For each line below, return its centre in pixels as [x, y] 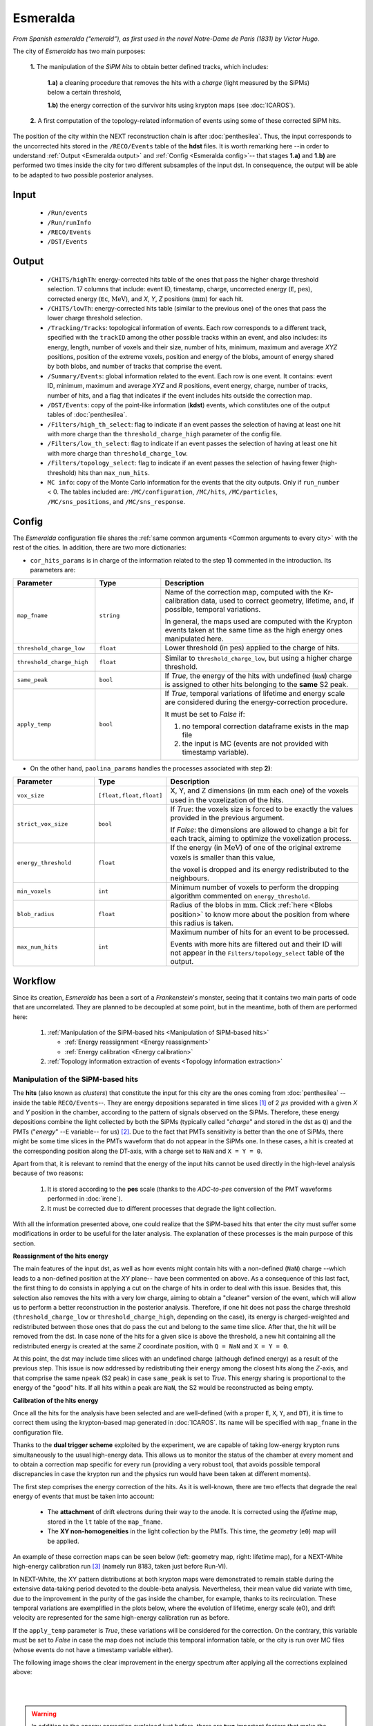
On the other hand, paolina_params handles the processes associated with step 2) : [151, 768]
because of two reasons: [48, 1173]
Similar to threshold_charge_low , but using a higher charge [258, 658]
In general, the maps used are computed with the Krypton [258, 621]
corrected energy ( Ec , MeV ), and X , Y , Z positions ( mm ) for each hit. [145, 299]
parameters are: [53, 570]
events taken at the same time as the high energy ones [254, 630]
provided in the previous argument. [227, 818]
